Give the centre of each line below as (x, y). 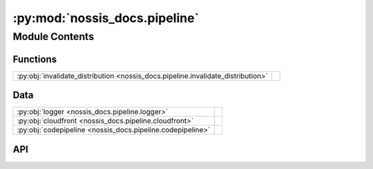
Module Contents (54, 37)
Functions (35, 59)
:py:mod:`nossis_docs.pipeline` (106, 18)
